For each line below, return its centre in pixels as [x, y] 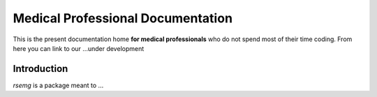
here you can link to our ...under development [79, 48]
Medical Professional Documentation [123, 18]
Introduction [40, 69]
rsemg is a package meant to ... [58, 85]
